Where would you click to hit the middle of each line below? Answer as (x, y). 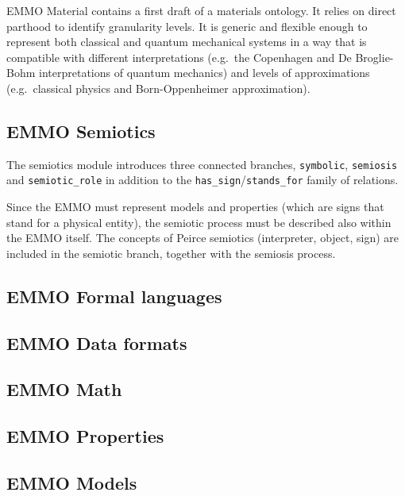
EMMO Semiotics (81, 131)
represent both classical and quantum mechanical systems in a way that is (187, 42)
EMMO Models (72, 482)
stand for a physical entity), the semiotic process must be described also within (199, 222)
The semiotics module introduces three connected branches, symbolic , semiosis (202, 164)
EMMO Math (64, 389)
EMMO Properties (85, 436)
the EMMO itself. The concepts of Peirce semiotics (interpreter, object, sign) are (203, 238)
